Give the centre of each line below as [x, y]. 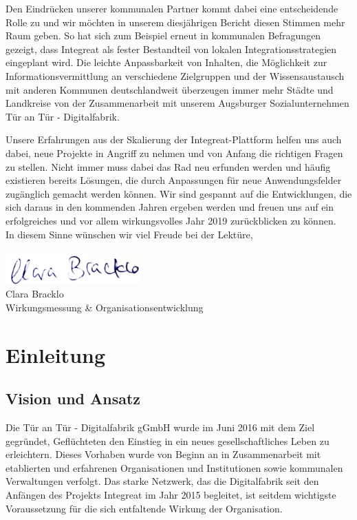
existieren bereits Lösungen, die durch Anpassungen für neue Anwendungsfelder [174, 180]
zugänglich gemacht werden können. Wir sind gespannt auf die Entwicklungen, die [179, 193]
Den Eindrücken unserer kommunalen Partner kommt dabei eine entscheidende [172, 8]
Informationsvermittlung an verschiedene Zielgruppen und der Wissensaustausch [175, 75]
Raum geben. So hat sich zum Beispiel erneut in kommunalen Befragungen [163, 35]
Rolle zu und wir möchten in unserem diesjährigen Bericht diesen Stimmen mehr [175, 22]
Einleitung [56, 354]
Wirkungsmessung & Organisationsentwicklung [105, 307]
